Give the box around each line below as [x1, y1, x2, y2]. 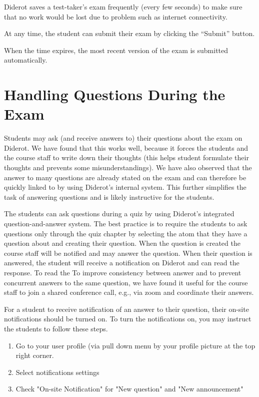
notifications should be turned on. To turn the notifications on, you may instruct [4, 313, 251, 324]
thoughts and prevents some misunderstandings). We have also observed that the [4, 162, 252, 173]
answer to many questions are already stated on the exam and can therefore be [4, 172, 246, 182]
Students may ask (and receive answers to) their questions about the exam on [4, 133, 242, 143]
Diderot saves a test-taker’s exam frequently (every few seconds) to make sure [4, 2, 242, 12]
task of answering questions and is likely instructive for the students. [4, 191, 214, 202]
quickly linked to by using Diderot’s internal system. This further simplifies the [4, 182, 246, 192]
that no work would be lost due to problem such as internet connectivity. [4, 11, 227, 22]
